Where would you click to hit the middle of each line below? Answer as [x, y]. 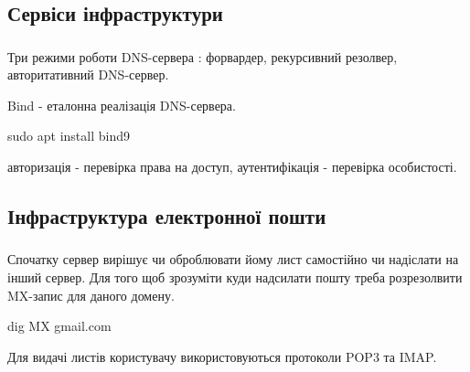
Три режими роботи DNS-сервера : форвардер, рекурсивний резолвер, [203, 56]
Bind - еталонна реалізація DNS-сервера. [122, 105]
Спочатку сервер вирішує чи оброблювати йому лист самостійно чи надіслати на [233, 259]
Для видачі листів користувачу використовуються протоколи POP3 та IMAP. [222, 356]
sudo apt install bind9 [69, 136]
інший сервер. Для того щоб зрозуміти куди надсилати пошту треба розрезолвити [235, 276]
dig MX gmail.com [59, 326]
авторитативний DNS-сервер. [88, 74]
